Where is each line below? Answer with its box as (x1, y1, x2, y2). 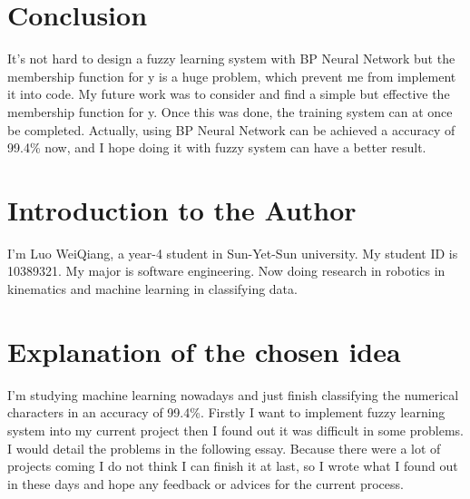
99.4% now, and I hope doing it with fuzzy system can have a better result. (7, 138, 426, 157)
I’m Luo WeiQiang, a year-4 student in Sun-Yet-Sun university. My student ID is (7, 243, 458, 262)
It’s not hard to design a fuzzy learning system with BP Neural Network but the (7, 49, 455, 68)
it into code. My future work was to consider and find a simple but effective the (7, 84, 450, 103)
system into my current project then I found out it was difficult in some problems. (7, 420, 464, 439)
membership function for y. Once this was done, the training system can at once (7, 102, 453, 121)
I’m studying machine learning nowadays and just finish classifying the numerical (7, 385, 459, 404)
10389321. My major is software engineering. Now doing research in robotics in (7, 261, 446, 280)
